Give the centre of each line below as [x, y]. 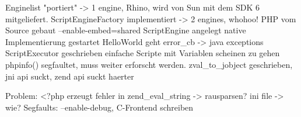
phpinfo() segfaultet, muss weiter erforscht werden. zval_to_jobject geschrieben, [149, 64]
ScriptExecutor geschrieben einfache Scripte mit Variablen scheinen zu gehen [143, 53]
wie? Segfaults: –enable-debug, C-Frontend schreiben [99, 107]
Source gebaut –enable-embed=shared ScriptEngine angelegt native [126, 30]
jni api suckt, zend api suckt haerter [70, 76]
